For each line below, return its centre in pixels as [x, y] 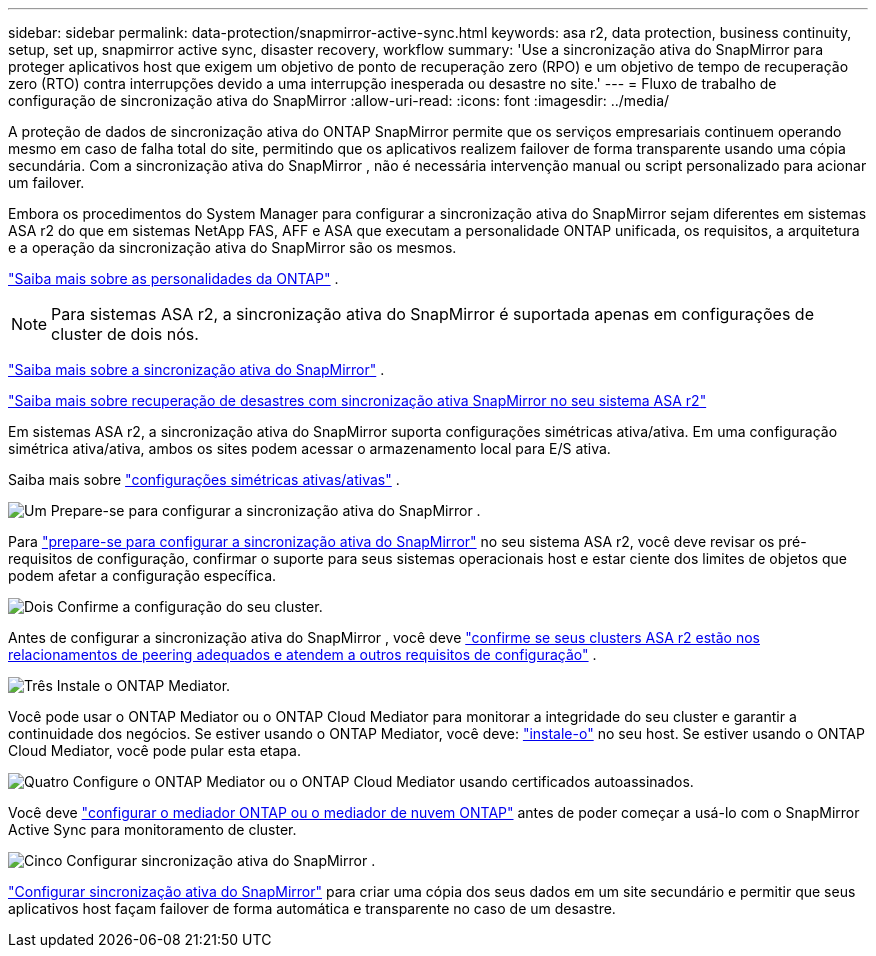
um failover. [46, 182]
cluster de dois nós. [125, 334]
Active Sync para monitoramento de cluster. [152, 829]
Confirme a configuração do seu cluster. [190, 606]
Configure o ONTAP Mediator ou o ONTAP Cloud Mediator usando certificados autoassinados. [383, 781]
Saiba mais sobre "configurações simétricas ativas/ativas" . [204, 479]
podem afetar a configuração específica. [142, 575]
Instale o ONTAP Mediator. [143, 685]
